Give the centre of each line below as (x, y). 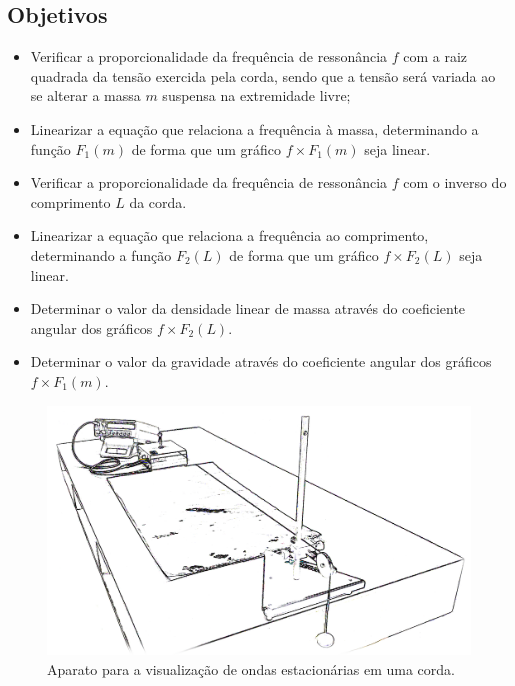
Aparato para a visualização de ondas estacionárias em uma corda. (251, 668)
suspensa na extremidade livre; (256, 95)
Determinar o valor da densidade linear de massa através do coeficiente (248, 308)
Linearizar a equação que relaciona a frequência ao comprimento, (229, 235)
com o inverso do (455, 182)
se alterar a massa (85, 95)
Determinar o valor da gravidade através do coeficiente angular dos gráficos (261, 361)
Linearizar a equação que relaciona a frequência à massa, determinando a (254, 128)
